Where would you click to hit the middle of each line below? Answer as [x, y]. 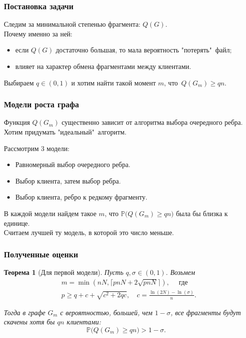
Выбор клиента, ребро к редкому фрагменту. [81, 197]
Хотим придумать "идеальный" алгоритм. [65, 132]
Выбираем [19, 82]
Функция [17, 122]
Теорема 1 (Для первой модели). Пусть [64, 272]
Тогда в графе [25, 312]
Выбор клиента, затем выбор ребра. [68, 180]
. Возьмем [180, 272]
